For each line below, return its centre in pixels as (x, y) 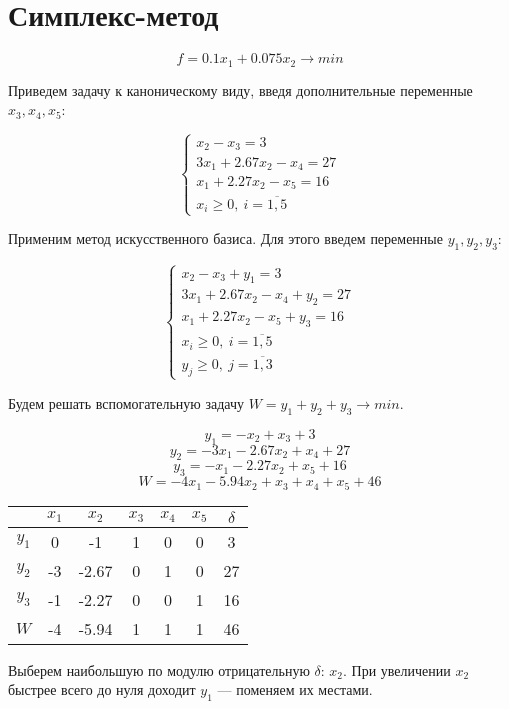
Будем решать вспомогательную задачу (126, 402)
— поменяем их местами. (295, 689)
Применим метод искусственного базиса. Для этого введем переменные (225, 238)
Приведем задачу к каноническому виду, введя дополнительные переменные (240, 89)
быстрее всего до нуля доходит (102, 689)
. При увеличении (397, 669)
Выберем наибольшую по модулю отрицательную (159, 669)
